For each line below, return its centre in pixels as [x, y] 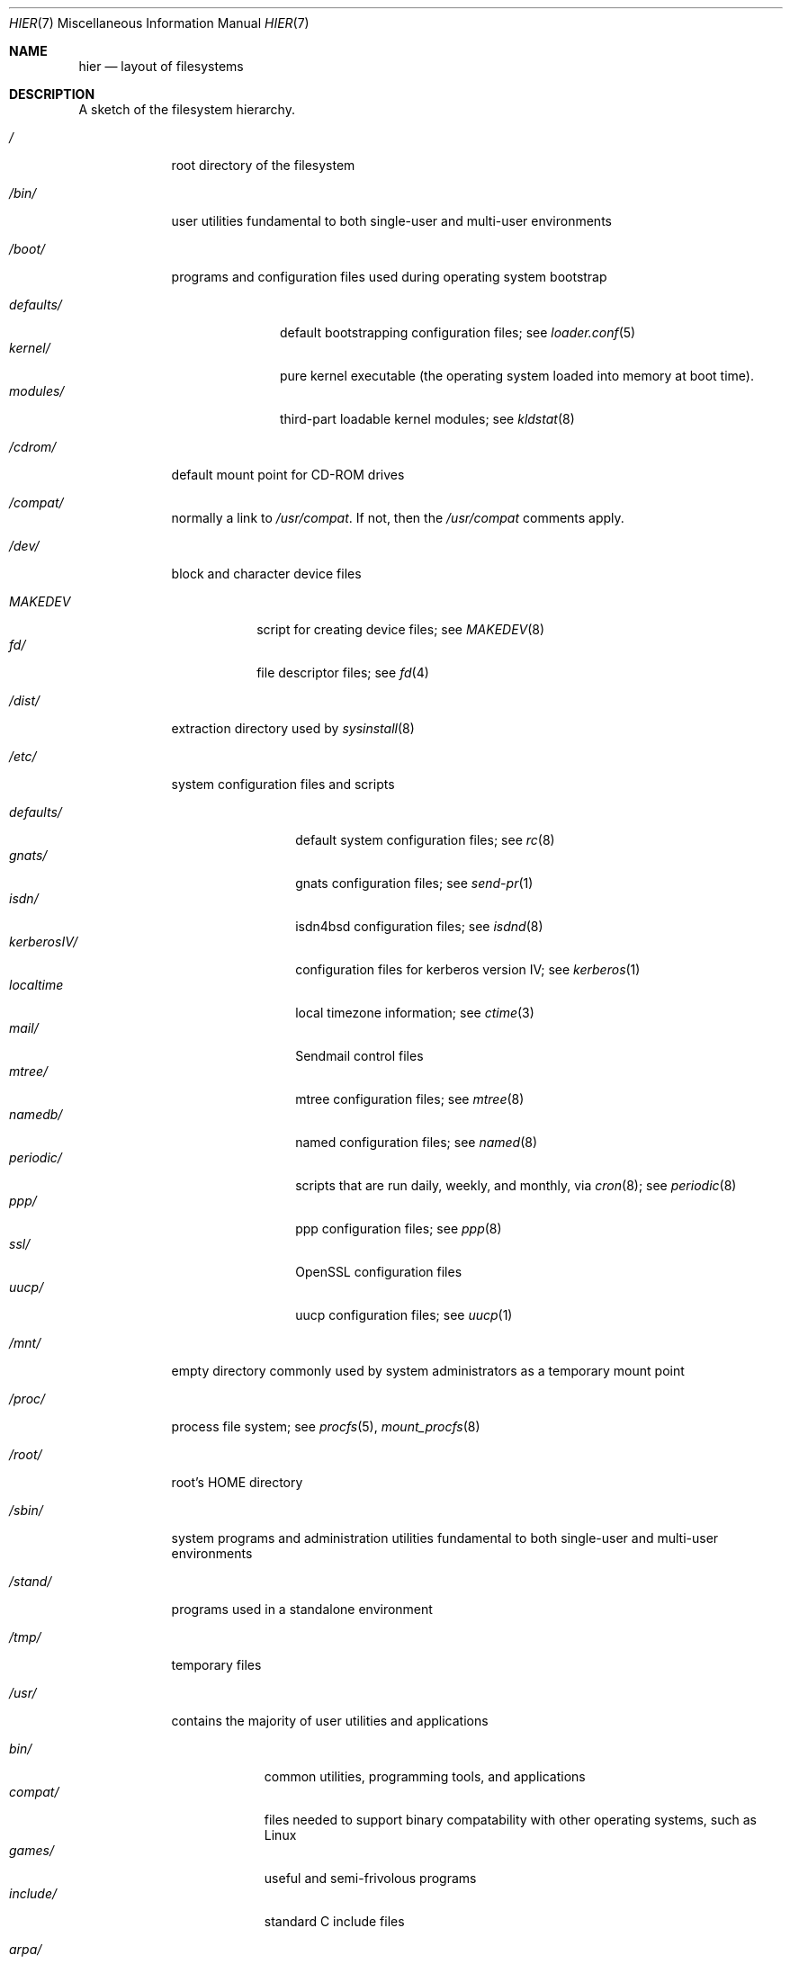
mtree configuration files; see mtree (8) [410, 1099]
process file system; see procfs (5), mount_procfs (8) [326, 1426]
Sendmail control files [359, 1056]
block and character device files [266, 574]
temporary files [216, 1665]
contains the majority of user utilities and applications [330, 1721]
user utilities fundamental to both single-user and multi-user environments [391, 221]
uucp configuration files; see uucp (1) [404, 1315]
